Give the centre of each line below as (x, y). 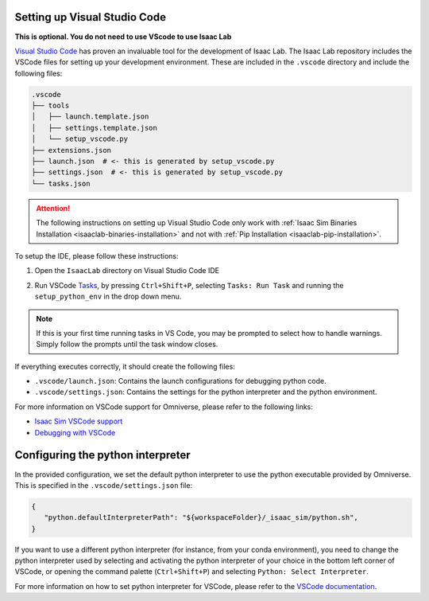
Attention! (53, 208)
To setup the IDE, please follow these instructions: (97, 256)
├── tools (50, 106)
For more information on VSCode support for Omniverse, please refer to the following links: (164, 407)
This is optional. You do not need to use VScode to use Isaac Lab (123, 37)
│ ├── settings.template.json (95, 128)
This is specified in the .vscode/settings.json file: (104, 485)
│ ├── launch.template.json (90, 117)
